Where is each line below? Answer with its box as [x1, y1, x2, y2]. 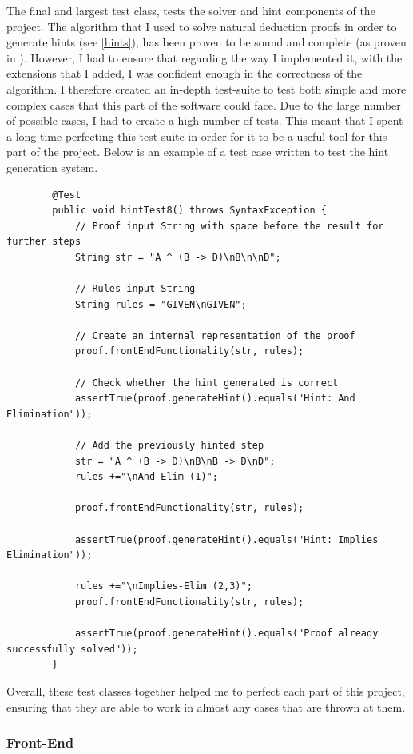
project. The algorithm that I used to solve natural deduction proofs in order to [6, 18, 397, 34]
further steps [6, 236, 81, 248]
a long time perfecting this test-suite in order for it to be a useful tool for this [6, 127, 387, 144]
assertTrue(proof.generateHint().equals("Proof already [74, 628, 379, 640]
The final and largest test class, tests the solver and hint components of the [6, 2, 375, 18]
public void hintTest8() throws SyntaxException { [52, 205, 327, 217]
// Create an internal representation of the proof [74, 329, 355, 341]
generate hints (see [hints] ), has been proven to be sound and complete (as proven [6, 34, 407, 50]
